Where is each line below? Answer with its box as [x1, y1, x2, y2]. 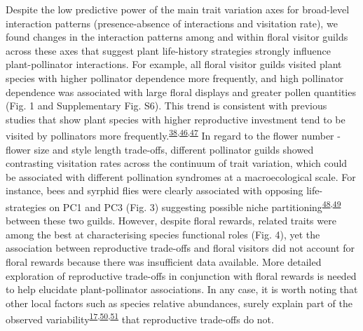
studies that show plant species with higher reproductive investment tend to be [6, 112, 345, 126]
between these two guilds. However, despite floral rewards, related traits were [6, 213, 336, 228]
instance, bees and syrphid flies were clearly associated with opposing [6, 183, 303, 198]
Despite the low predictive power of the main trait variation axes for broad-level [6, 2, 350, 16]
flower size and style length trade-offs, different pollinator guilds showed [6, 142, 314, 156]
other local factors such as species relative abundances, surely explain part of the [6, 295, 352, 310]
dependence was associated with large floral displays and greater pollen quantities [6, 84, 356, 99]
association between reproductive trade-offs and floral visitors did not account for [6, 241, 355, 255]
